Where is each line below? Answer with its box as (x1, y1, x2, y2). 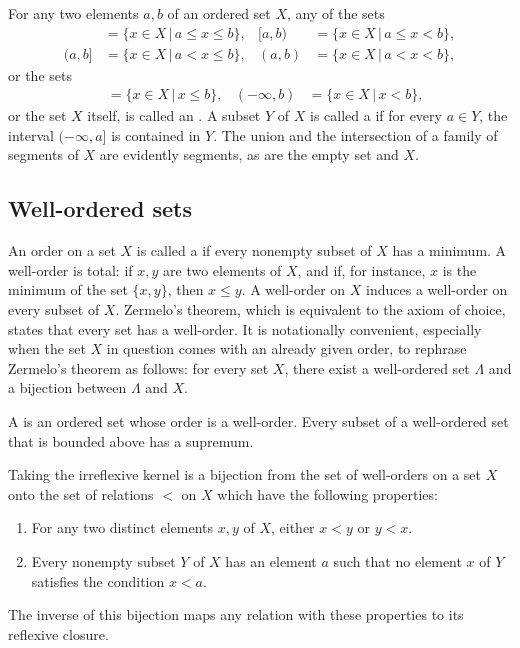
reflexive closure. (8, 623, 109, 644)
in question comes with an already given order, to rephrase (106, 338, 467, 359)
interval (8, 124, 54, 145)
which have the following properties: (217, 483, 438, 504)
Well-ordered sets (8, 193, 192, 224)
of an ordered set (167, 3, 271, 23)
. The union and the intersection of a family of (213, 124, 498, 145)
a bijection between (8, 377, 127, 398)
